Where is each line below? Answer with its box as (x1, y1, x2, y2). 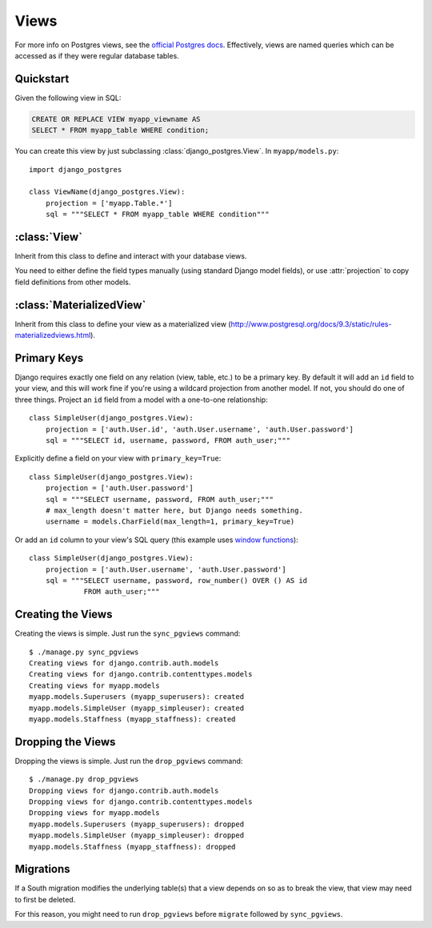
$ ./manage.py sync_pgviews (29, 647, 139, 657)
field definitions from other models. (14, 277, 131, 287)
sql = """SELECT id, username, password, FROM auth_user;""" (45, 436, 291, 444)
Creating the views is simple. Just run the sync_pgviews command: (14, 629, 241, 638)
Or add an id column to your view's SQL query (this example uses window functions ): (14, 535, 299, 544)
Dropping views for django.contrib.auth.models (29, 785, 219, 795)
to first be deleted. (14, 894, 76, 904)
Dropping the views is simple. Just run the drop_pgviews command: (14, 756, 243, 765)
